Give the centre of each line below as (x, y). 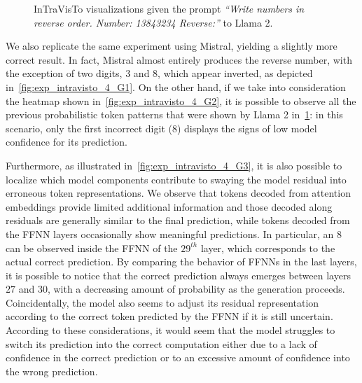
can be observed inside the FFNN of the (92, 248)
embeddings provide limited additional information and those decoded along (169, 206)
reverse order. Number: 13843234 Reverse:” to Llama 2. (153, 22)
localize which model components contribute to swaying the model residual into (176, 179)
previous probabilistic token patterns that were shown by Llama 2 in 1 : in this (174, 114)
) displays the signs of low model (247, 128)
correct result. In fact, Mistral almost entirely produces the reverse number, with (179, 59)
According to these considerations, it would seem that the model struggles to (170, 330)
